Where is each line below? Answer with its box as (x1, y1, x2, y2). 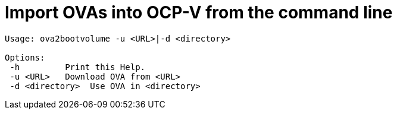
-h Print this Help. (10, 62, 146, 72)
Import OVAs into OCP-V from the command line (5, 2, 393, 23)
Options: (5, 52, 45, 62)
